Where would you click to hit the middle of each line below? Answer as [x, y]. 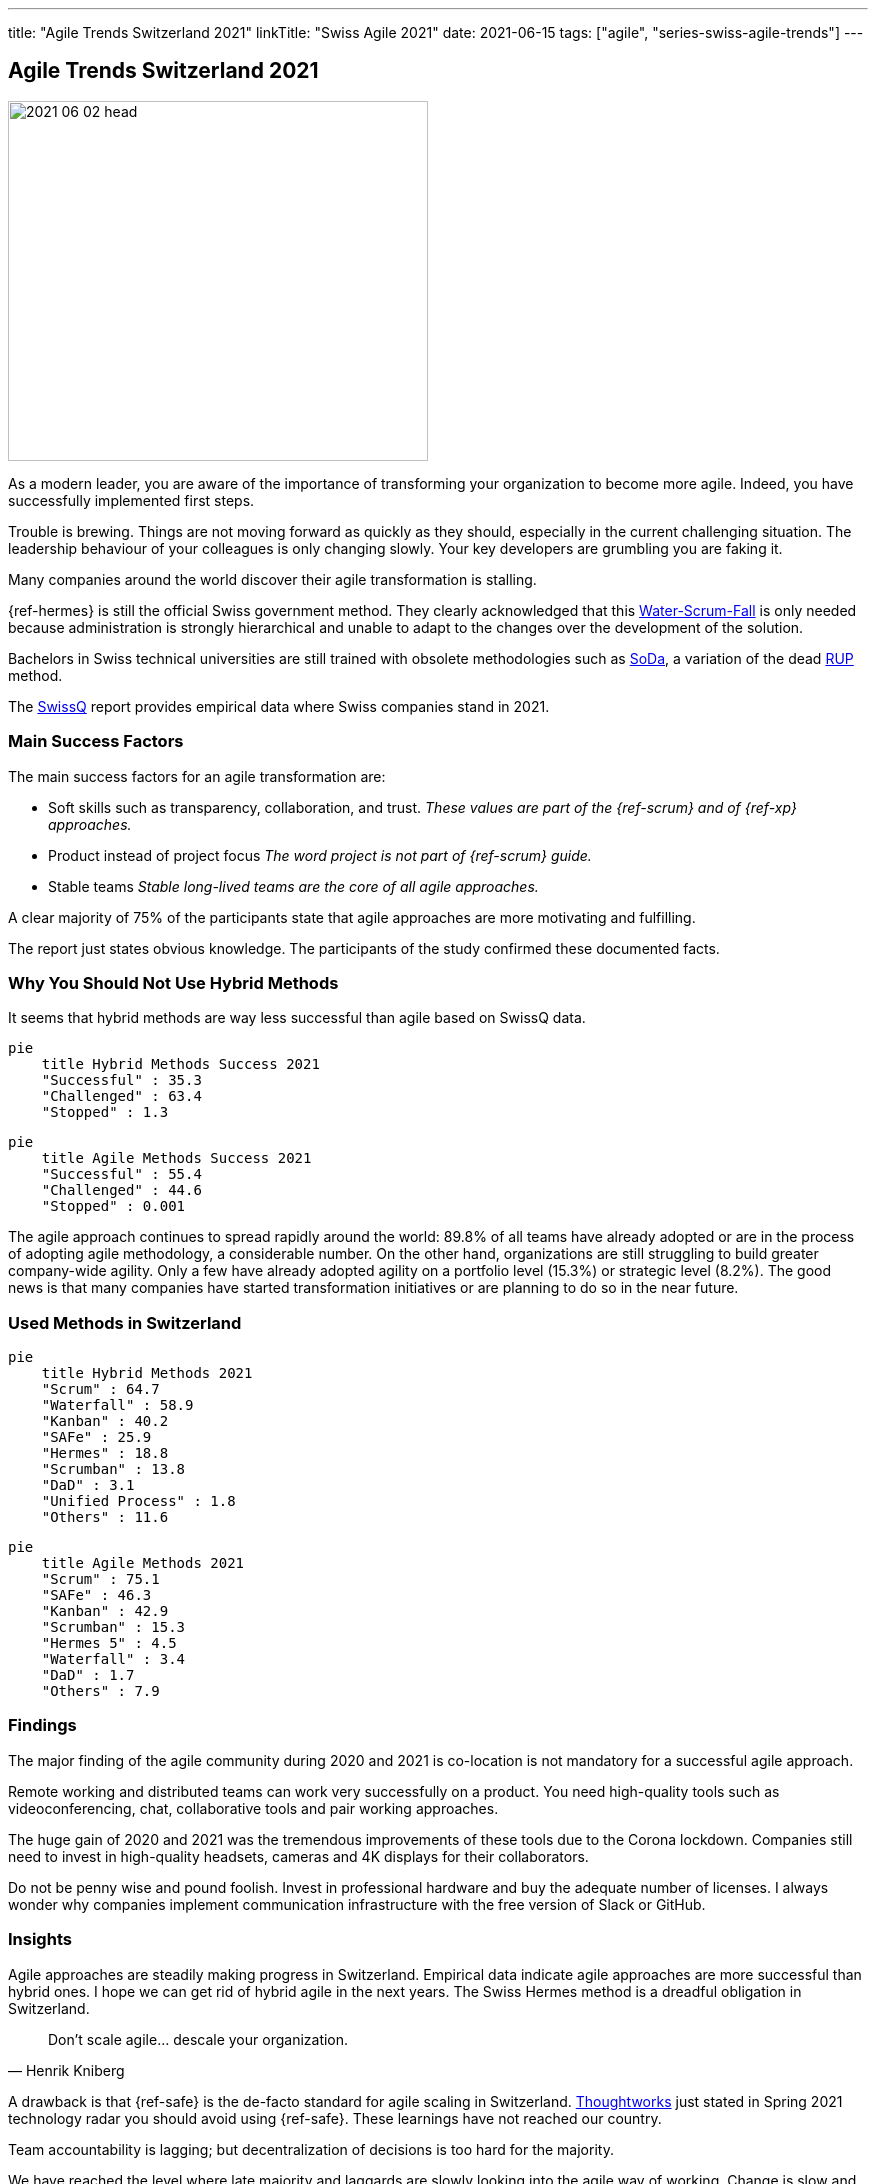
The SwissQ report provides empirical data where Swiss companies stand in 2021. [279, 706]
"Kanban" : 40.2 [105, 1421]
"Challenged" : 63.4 [121, 1096]
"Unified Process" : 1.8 [138, 1501]
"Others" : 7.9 [100, 1691]
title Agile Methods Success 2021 [176, 1158]
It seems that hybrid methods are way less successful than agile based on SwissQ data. [297, 1018]
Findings [42, 1725]
